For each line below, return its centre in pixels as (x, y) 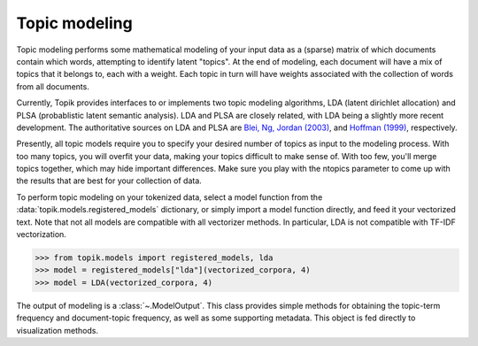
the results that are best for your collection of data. (109, 181)
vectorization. (41, 235)
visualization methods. (58, 330)
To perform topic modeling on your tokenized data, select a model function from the (170, 197)
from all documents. (53, 86)
